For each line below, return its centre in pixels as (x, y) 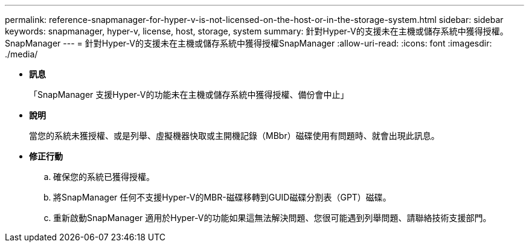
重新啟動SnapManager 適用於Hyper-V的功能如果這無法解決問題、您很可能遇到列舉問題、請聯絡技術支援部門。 (272, 218)
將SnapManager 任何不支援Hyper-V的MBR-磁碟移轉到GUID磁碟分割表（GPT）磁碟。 (222, 197)
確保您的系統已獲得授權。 (104, 177)
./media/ (21, 54)
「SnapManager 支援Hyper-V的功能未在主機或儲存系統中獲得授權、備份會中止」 (189, 95)
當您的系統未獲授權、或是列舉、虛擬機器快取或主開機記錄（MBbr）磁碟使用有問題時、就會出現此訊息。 (234, 136)
